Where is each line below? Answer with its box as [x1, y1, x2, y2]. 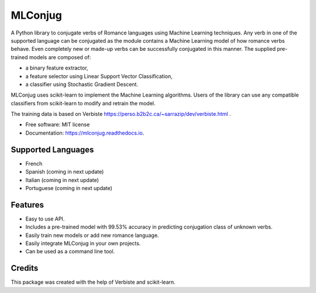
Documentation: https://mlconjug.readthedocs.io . [25, 129, 145, 136]
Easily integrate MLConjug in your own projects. [25, 240, 141, 247]
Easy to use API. [25, 215, 65, 222]
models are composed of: [29, 53, 91, 61]
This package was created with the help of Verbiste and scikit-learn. [11, 278, 176, 286]
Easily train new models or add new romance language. [25, 232, 159, 239]
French [25, 160, 43, 167]
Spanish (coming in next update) [25, 168, 104, 175]
